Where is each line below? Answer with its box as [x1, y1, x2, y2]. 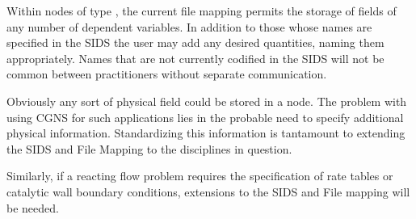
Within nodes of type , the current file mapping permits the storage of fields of [6, 2, 397, 19]
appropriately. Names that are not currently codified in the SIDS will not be [6, 49, 384, 66]
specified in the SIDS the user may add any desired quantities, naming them [6, 34, 384, 51]
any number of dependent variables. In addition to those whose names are [6, 18, 372, 35]
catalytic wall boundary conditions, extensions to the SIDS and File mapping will [6, 183, 410, 200]
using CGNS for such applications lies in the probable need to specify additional [6, 108, 404, 125]
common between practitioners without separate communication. [6, 65, 327, 82]
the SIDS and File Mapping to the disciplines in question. [6, 140, 292, 157]
